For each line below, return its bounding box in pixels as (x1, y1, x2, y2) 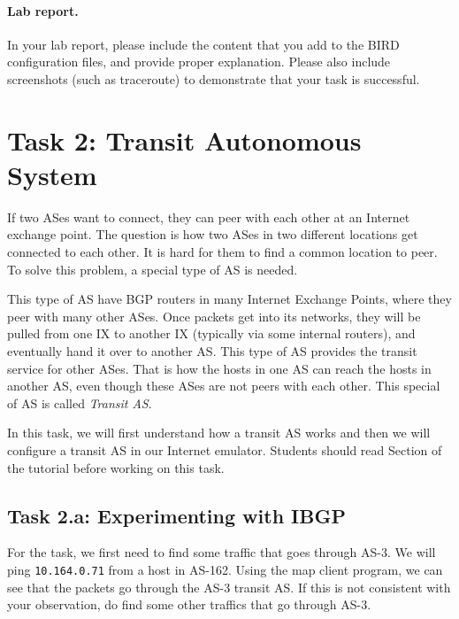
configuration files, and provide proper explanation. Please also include (7, 52, 391, 71)
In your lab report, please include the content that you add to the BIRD (7, 35, 400, 53)
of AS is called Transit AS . (7, 393, 152, 412)
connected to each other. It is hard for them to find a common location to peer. (7, 243, 438, 261)
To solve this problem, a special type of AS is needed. (7, 259, 298, 278)
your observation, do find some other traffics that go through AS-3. (7, 595, 371, 614)
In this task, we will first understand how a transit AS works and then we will (7, 423, 431, 442)
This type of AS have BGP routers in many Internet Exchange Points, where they (7, 290, 452, 308)
